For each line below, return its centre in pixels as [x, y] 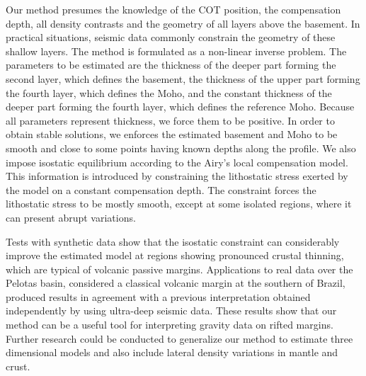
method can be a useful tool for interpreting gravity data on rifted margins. [170, 325]
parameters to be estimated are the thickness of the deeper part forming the [171, 65]
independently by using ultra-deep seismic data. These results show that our [171, 311]
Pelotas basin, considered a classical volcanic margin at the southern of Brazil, [176, 283]
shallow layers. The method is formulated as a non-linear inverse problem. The [176, 51]
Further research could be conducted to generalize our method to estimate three [179, 338]
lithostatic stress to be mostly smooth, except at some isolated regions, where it [179, 204]
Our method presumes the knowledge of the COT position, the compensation [173, 9]
